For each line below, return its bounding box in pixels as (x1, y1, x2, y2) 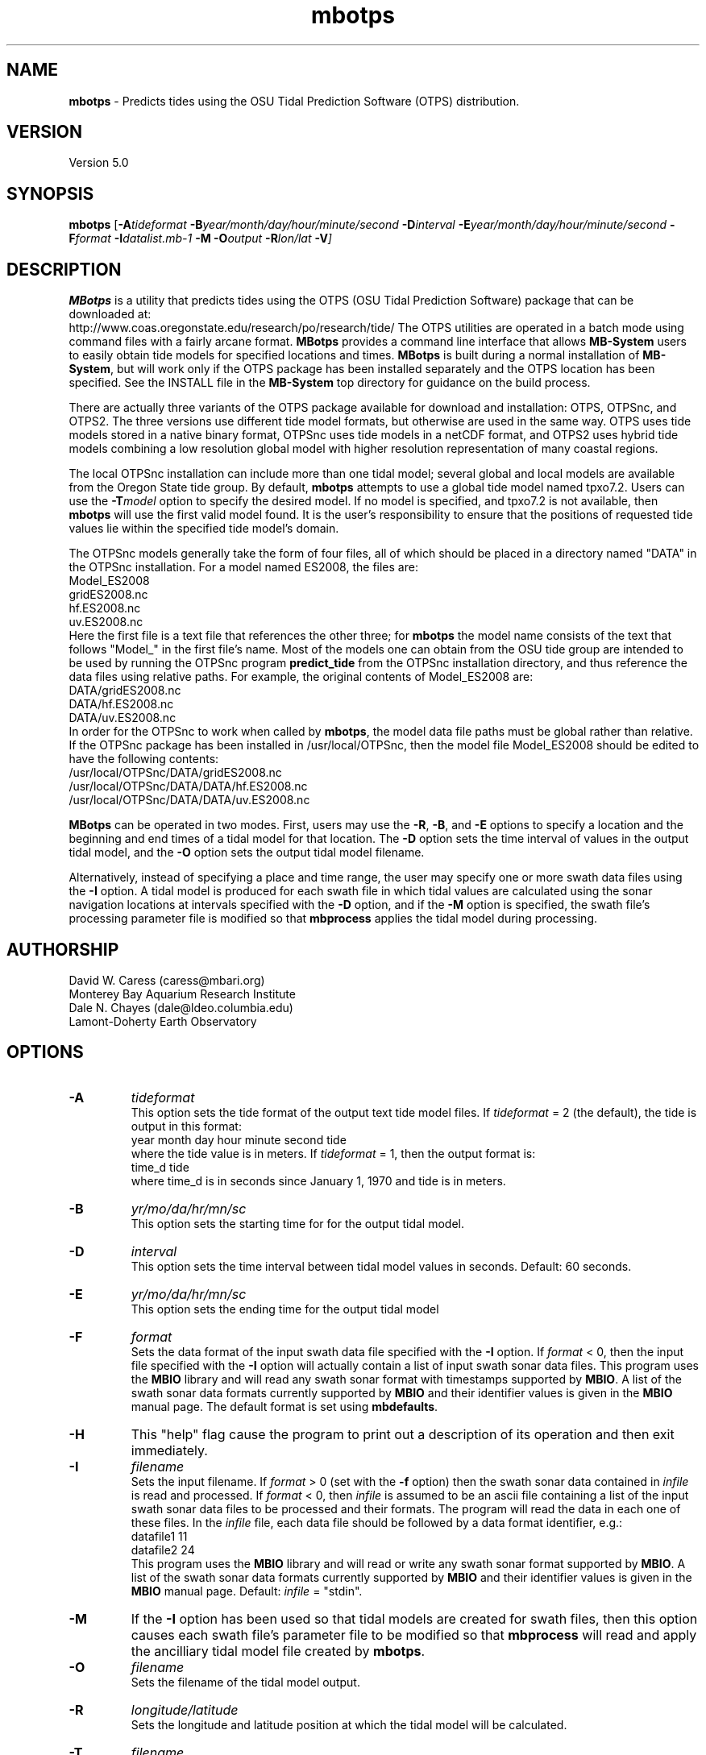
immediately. (131, 1442, 208, 1458)
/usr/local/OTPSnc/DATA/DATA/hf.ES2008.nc (69, 779, 308, 794)
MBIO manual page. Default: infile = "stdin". (131, 1583, 363, 1598)
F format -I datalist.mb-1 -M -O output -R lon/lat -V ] (69, 231, 332, 246)
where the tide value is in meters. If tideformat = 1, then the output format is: (131, 1146, 536, 1160)
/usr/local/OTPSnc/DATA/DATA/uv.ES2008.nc (69, 793, 310, 807)
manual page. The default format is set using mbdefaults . (131, 1399, 438, 1413)
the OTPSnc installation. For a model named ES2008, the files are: (69, 560, 418, 575)
